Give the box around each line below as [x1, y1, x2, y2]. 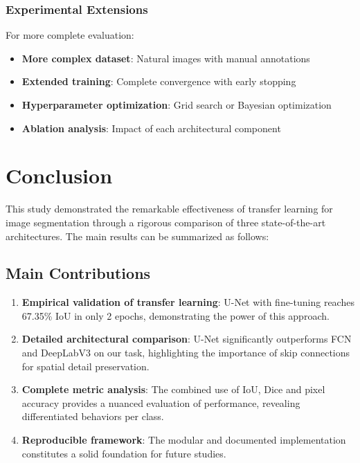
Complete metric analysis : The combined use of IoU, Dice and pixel [21, 382, 325, 397]
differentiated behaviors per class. [21, 409, 164, 424]
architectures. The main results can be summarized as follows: [6, 228, 269, 243]
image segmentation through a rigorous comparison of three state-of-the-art [6, 215, 326, 229]
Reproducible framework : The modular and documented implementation [21, 433, 346, 447]
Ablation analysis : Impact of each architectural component [21, 120, 281, 135]
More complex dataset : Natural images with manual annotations [21, 51, 310, 65]
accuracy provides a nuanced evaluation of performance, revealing [21, 395, 300, 410]
